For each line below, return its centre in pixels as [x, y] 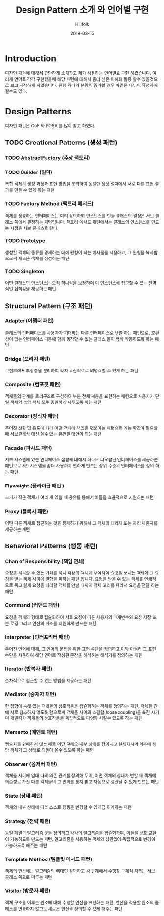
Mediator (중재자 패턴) [31, 694]
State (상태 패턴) [24, 796]
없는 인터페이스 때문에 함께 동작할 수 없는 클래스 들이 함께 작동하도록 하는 [84, 339]
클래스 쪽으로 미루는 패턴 [29, 877]
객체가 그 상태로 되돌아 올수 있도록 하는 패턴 [52, 750]
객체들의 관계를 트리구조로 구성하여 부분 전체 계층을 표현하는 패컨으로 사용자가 [80, 396]
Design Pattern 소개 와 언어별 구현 [82, 10]
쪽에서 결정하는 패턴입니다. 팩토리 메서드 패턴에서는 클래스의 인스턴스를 [82, 222]
